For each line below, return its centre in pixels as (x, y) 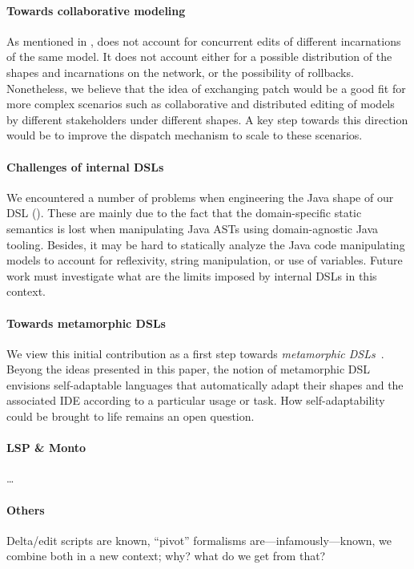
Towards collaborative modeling (96, 10)
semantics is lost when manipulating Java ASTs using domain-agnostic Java (193, 228)
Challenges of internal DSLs (85, 166)
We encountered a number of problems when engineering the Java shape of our (200, 197)
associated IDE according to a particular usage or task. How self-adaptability (196, 400)
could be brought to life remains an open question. (131, 416)
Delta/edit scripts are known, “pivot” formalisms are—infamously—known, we (199, 540)
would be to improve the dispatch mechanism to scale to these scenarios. (185, 135)
